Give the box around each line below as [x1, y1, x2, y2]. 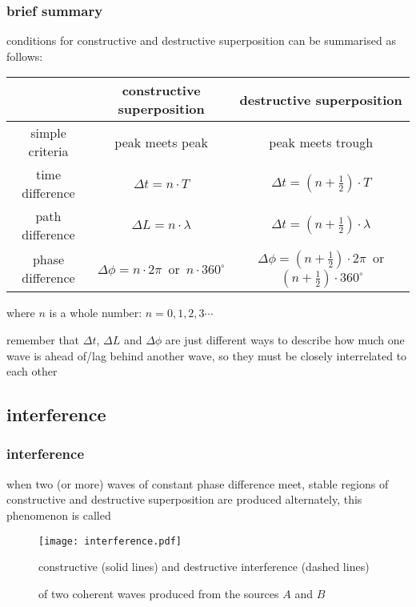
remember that [6, 332, 80, 348]
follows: [6, 47, 43, 64]
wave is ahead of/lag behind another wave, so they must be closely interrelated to [6, 347, 407, 364]
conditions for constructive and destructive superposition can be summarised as [6, 32, 396, 49]
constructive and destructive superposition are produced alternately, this [6, 491, 362, 508]
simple [30, 123, 66, 143]
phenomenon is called [6, 506, 111, 523]
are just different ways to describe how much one [165, 332, 405, 348]
